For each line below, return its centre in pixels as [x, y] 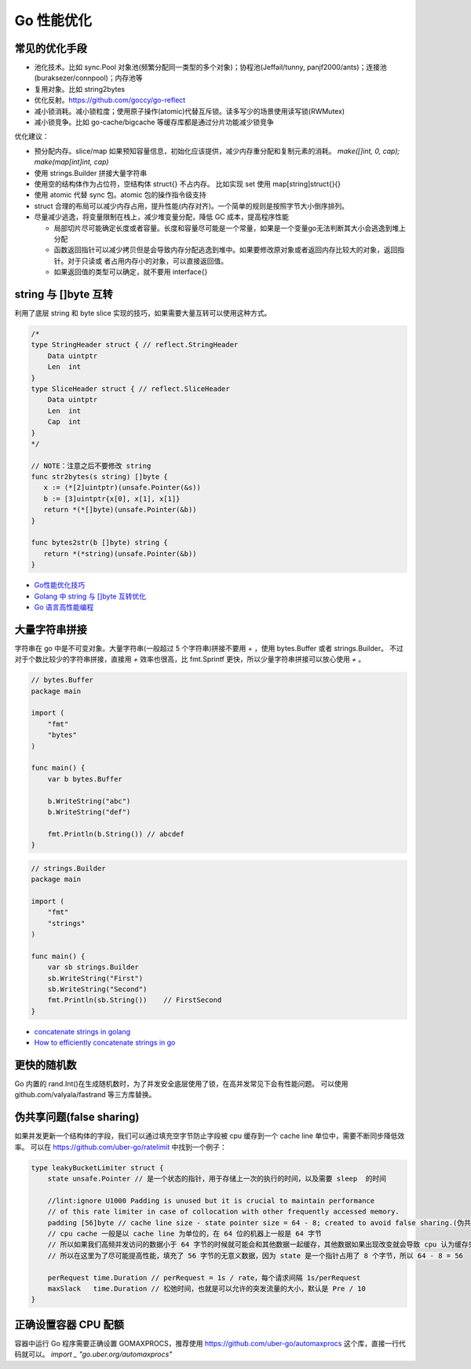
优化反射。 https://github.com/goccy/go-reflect [110, 100]
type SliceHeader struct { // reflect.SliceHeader [131, 388]
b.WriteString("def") [89, 812]
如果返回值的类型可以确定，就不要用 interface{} [131, 272]
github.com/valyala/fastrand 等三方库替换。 [85, 1095]
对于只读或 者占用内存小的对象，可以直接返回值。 [147, 261]
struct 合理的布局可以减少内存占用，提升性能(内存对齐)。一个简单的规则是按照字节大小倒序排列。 [192, 206]
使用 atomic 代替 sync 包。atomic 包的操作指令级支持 [120, 195]
